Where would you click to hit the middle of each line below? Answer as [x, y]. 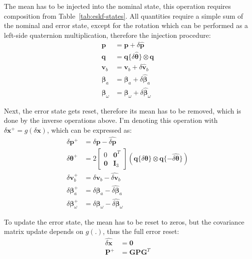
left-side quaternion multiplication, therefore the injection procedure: [108, 35]
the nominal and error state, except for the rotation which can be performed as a [126, 25]
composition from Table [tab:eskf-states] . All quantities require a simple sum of [124, 15]
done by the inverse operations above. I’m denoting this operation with [111, 120]
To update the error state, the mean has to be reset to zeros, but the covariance [124, 221]
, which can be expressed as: [89, 129]
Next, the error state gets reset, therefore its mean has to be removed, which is [123, 110]
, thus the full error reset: [141, 231]
